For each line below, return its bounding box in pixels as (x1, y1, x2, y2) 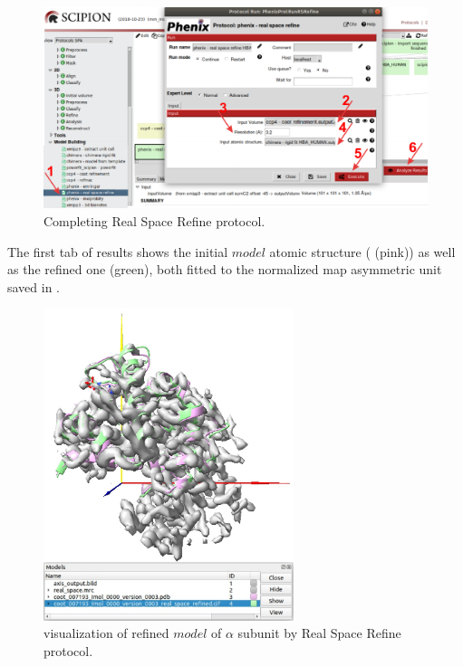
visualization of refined (43, 623, 169, 642)
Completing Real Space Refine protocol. (43, 211, 265, 230)
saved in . (7, 277, 61, 296)
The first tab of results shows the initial (7, 242, 228, 261)
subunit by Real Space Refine (237, 623, 401, 642)
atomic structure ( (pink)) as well (269, 242, 456, 261)
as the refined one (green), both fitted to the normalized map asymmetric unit (7, 260, 442, 279)
